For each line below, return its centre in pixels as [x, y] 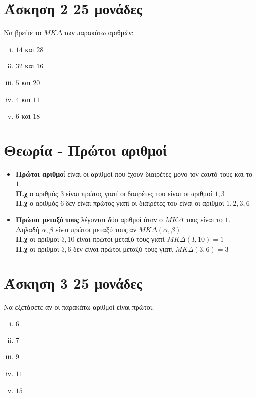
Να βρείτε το [23, 33]
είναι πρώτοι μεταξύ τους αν [96, 229]
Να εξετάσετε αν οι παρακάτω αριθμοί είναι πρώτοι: [79, 306]
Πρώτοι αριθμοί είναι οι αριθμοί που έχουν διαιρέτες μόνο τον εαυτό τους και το [134, 173]
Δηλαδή [27, 229]
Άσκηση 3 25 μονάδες [73, 283]
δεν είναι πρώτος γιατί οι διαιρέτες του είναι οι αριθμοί [145, 203]
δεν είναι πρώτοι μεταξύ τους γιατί [123, 248]
